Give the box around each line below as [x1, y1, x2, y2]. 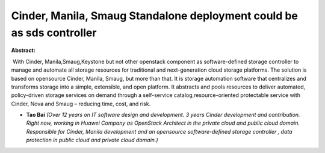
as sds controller [11, 26, 97, 39]
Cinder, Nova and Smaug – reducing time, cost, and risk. [11, 100, 151, 107]
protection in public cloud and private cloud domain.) [26, 136, 159, 144]
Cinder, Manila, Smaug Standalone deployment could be [11, 9, 298, 22]
